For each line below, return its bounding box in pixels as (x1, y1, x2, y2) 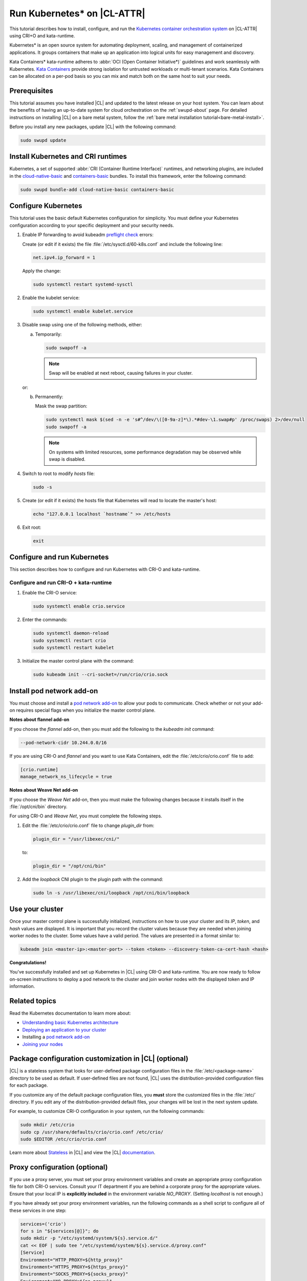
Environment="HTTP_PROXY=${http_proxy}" (20, 1257, 123, 1263)
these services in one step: (9, 1207, 67, 1213)
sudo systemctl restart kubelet (33, 645, 115, 651)
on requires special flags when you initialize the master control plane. (9, 707, 156, 713)
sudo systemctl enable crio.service (33, 604, 125, 609)
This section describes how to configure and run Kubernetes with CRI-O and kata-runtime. (9, 566, 201, 572)
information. (9, 983, 35, 989)
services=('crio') (20, 1221, 67, 1227)
